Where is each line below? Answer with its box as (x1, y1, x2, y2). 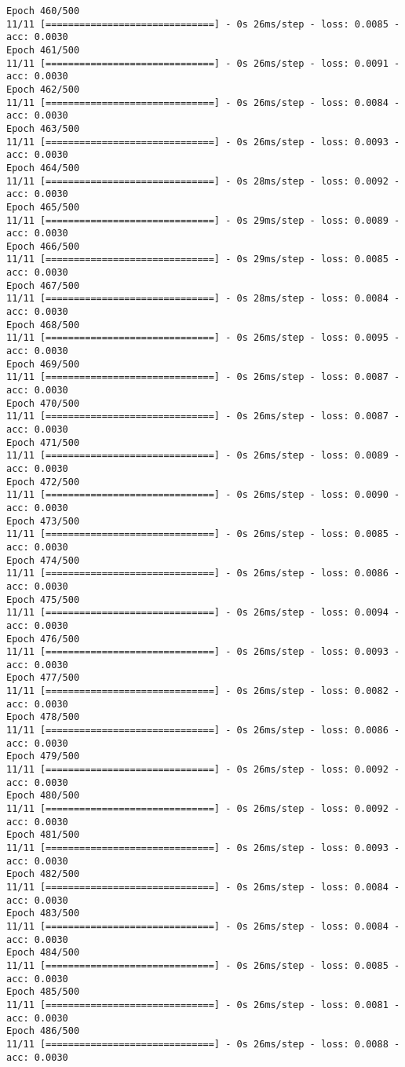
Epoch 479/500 (6, 751, 80, 762)
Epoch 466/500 (6, 240, 80, 252)
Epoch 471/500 (6, 437, 80, 448)
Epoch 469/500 (6, 358, 80, 370)
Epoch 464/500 (6, 162, 80, 174)
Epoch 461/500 (6, 44, 80, 56)
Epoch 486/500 (6, 1025, 80, 1037)
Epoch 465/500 (6, 201, 80, 213)
